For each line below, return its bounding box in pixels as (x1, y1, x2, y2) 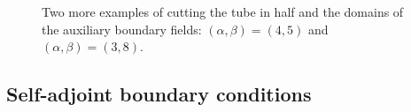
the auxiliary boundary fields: (42, 19, 202, 38)
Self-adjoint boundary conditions (6, 80, 312, 108)
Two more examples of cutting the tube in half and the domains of (42, 3, 404, 20)
